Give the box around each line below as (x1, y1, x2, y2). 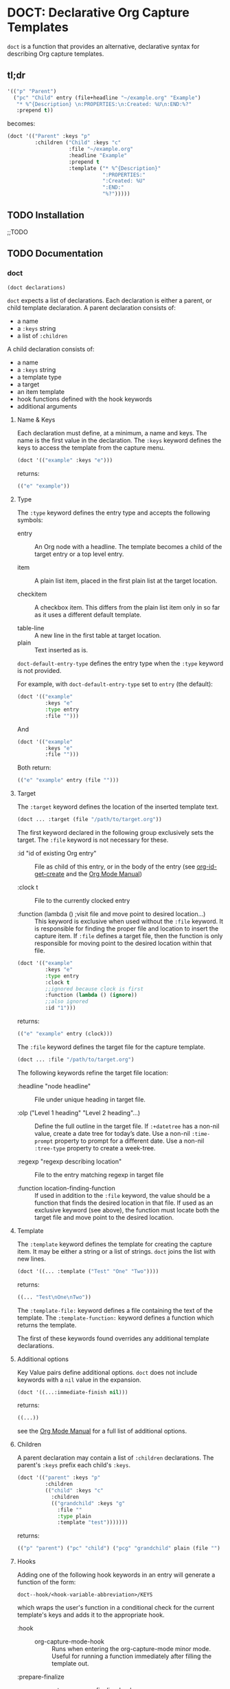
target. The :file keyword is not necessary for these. (16, 836, 169, 844)
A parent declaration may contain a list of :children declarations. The (16, 1453, 214, 1462)
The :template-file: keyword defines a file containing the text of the (16, 1306, 213, 1314)
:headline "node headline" (16, 1081, 91, 1090)
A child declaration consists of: (7, 345, 95, 353)
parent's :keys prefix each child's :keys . (16, 1461, 130, 1469)
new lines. (16, 1254, 47, 1263)
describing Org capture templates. (7, 50, 104, 58)
